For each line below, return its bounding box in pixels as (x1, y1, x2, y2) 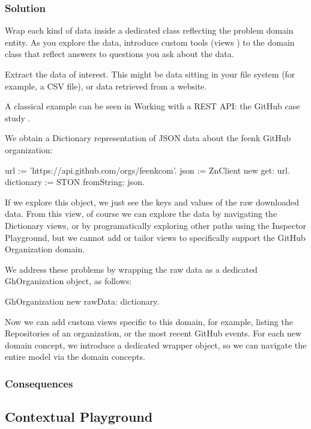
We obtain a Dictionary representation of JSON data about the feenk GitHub (5, 132, 291, 144)
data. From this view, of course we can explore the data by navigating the (5, 207, 277, 220)
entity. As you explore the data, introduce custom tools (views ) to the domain (5, 35, 295, 48)
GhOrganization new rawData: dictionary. (5, 294, 160, 307)
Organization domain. (5, 243, 85, 255)
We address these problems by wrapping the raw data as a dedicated (5, 263, 258, 275)
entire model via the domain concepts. (5, 350, 145, 363)
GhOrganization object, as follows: (5, 275, 132, 287)
